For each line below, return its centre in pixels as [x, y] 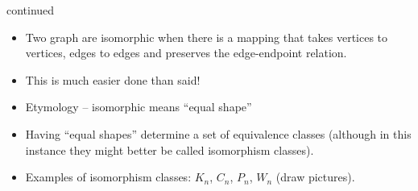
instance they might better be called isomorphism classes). [170, 149]
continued [31, 10]
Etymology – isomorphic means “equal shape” [139, 107]
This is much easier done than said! [113, 79]
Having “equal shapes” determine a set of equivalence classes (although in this [218, 133]
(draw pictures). [315, 177]
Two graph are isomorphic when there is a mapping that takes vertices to [207, 37]
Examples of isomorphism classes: [108, 177]
